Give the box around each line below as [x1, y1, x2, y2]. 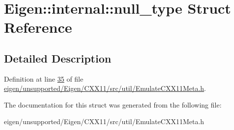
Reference [4, 17, 72, 37]
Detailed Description [4, 50, 112, 65]
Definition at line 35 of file [4, 73, 84, 84]
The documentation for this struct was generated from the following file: [4, 99, 222, 109]
